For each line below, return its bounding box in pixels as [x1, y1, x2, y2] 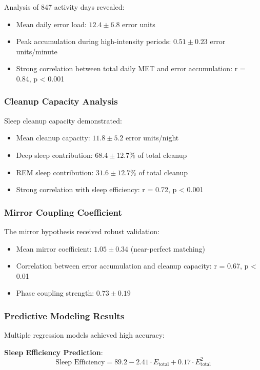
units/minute [16, 46, 57, 56]
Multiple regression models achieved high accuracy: [4, 330, 165, 340]
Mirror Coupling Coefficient [4, 205, 122, 218]
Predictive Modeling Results [4, 309, 125, 322]
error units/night [125, 132, 179, 143]
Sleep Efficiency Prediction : [4, 346, 103, 357]
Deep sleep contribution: [16, 149, 93, 160]
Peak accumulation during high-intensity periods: [16, 36, 171, 47]
